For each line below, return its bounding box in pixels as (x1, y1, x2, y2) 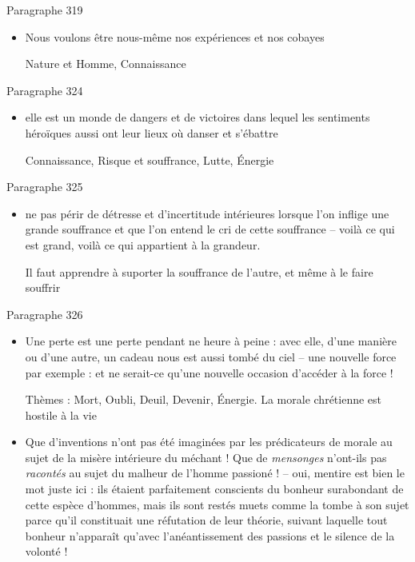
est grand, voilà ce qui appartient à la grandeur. (25, 236, 261, 253)
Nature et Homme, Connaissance (25, 55, 186, 72)
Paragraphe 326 (6, 305, 83, 322)
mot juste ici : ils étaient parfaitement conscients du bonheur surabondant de (25, 480, 404, 497)
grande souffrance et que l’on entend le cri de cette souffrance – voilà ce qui (25, 221, 395, 237)
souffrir (25, 279, 61, 296)
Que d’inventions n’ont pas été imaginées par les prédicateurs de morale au (25, 433, 393, 450)
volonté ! (25, 543, 68, 560)
